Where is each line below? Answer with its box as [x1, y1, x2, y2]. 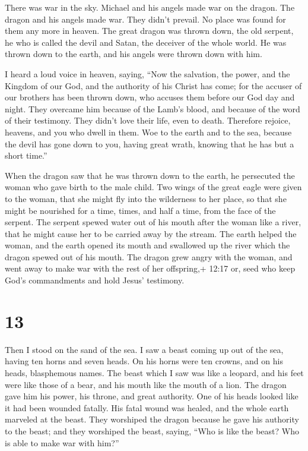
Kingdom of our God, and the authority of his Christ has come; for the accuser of [5, 79, 302, 92]
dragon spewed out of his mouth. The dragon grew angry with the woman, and [5, 250, 293, 263]
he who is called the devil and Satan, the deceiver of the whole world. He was [5, 36, 287, 48]
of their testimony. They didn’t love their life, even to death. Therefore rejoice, [5, 114, 291, 127]
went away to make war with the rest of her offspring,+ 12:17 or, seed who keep [5, 262, 296, 275]
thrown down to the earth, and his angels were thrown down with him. [5, 48, 262, 60]
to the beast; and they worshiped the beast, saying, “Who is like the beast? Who [5, 424, 299, 437]
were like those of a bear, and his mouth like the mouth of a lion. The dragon [5, 378, 287, 390]
